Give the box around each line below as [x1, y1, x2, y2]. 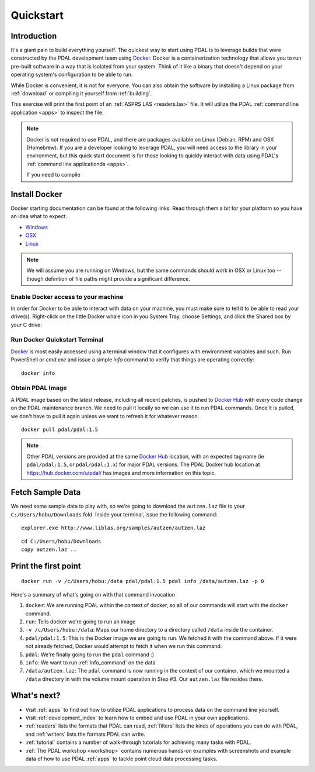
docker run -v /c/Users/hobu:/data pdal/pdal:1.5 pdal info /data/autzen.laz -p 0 [21, 578, 264, 585]
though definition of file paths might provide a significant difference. [26, 275, 191, 282]
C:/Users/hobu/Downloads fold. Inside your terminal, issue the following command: [10, 511, 218, 518]
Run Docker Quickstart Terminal [10, 336, 104, 344]
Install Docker [10, 189, 62, 199]
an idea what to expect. [10, 213, 67, 220]
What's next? [10, 691, 61, 701]
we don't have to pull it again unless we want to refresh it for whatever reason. [10, 412, 199, 419]
